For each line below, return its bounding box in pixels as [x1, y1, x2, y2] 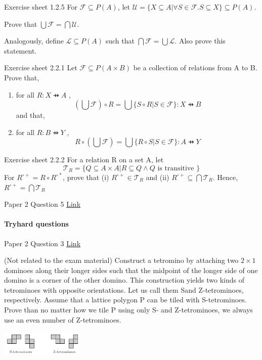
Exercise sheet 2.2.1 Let [4, 62, 77, 73]
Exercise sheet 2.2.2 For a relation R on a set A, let [4, 154, 164, 165]
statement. [4, 45, 37, 56]
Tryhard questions [4, 218, 69, 229]
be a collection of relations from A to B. [133, 62, 257, 73]
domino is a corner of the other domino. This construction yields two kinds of [4, 275, 244, 285]
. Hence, [212, 171, 238, 182]
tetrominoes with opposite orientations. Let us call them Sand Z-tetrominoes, [4, 284, 244, 295]
